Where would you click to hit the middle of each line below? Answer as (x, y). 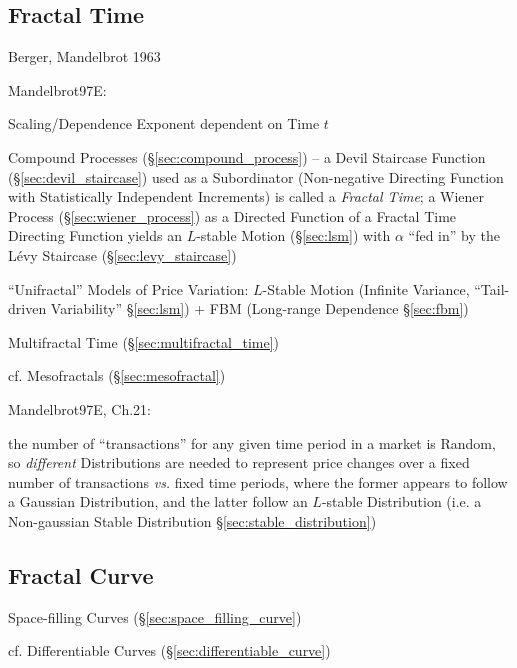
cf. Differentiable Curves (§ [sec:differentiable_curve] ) (169, 650)
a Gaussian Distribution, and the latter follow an (158, 501)
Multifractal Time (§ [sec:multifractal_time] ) (144, 341)
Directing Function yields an (95, 235)
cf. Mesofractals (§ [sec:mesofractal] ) (117, 375)
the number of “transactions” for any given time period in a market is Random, (252, 442)
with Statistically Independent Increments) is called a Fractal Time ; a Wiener (246, 196)
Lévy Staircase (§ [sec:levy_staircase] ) (122, 254)
